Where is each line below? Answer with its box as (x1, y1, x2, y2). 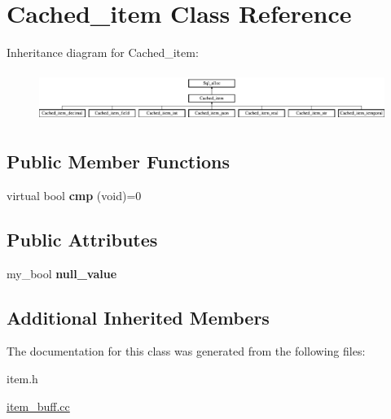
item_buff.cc (7, 397, 70, 414)
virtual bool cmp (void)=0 (7, 186, 142, 203)
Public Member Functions (7, 148, 230, 173)
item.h (7, 369, 38, 386)
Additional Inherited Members (7, 304, 270, 330)
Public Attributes (7, 226, 158, 251)
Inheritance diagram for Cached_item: (7, 44, 199, 61)
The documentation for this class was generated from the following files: (7, 343, 366, 360)
